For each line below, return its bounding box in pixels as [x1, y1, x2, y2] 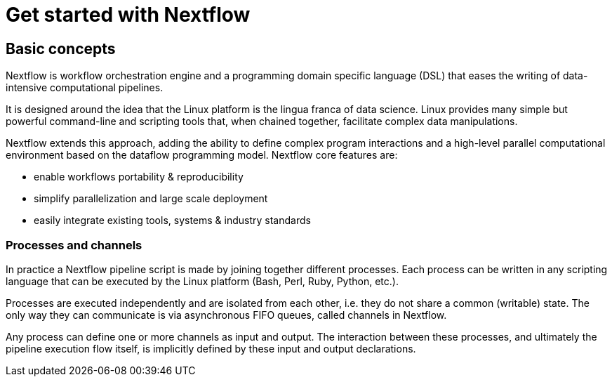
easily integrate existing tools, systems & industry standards [34, 214, 311, 227]
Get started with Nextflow [6, 3, 251, 27]
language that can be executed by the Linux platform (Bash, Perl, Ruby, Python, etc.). [6, 275, 399, 287]
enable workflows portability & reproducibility [34, 171, 244, 183]
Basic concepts [6, 39, 116, 58]
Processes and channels [6, 237, 142, 252]
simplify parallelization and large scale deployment [34, 192, 268, 205]
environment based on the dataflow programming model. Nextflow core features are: [6, 149, 398, 162]
